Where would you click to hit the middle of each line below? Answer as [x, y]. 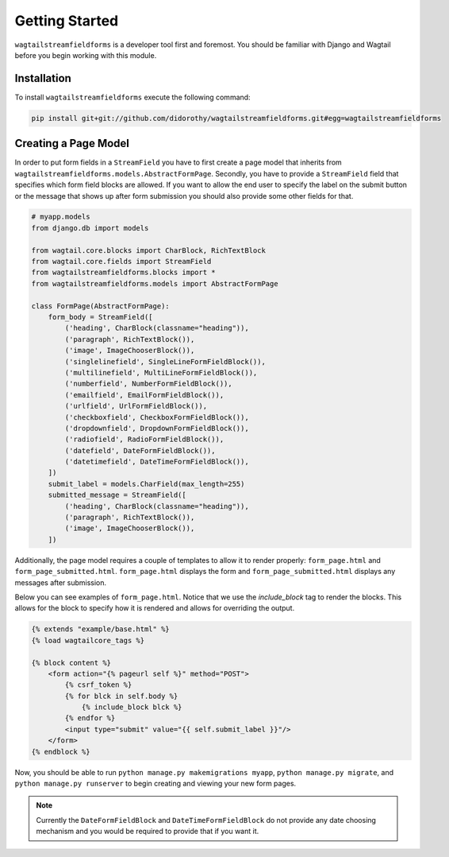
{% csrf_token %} [98, 685]
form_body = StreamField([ [101, 317]
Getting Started [67, 21]
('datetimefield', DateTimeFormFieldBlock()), [157, 462]
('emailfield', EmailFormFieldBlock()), [144, 395]
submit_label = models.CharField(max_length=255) [146, 484]
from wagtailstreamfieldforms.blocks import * [123, 273]
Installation [43, 78]
